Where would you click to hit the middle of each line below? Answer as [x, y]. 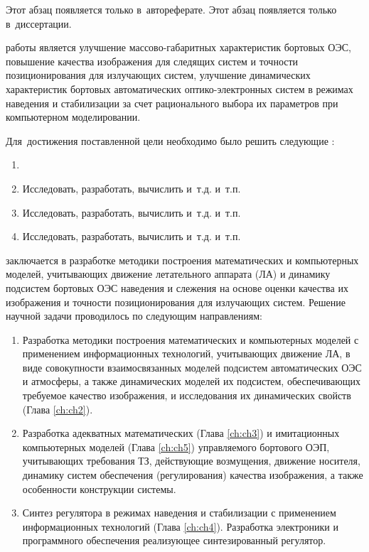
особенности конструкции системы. [99, 488]
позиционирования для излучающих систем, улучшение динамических [158, 75]
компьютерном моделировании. [73, 117]
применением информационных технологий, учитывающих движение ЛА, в [186, 353]
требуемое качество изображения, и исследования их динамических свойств [187, 395]
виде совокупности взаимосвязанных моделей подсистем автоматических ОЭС [192, 367]
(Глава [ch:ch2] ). [58, 409]
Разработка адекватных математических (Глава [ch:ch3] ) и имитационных [181, 433]
